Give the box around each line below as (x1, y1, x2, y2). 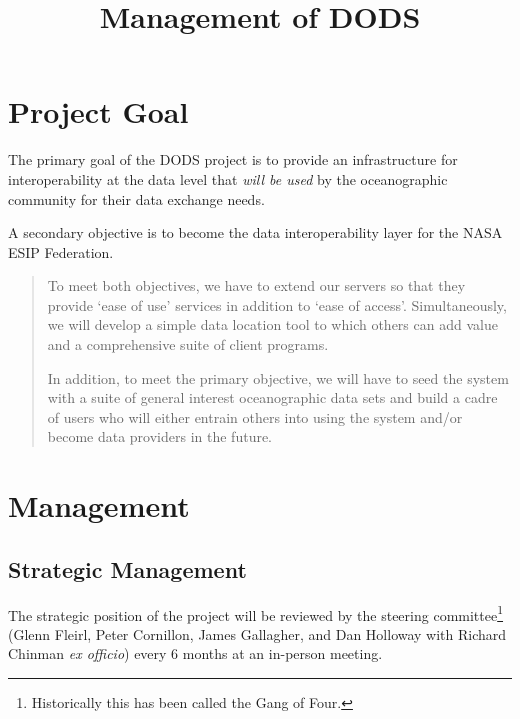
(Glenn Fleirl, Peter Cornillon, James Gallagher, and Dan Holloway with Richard (8, 623, 507, 644)
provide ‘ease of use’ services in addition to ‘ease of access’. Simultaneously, (47, 294, 507, 315)
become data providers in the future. (47, 426, 273, 447)
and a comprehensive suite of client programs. (47, 334, 329, 355)
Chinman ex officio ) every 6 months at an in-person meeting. (8, 643, 383, 664)
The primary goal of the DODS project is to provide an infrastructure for (8, 149, 458, 170)
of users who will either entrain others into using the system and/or (47, 406, 463, 427)
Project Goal (8, 91, 189, 132)
